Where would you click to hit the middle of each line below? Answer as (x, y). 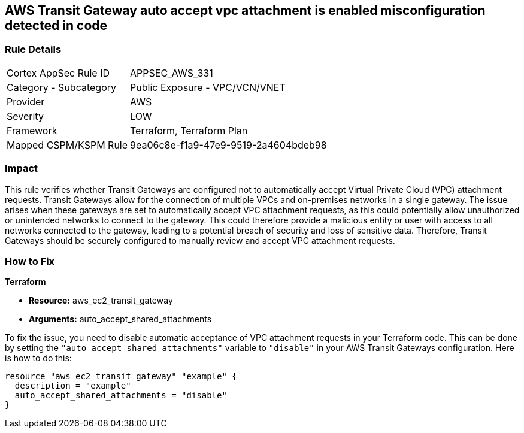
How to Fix (30, 261)
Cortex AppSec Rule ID (58, 73)
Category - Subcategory (61, 87)
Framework (32, 130)
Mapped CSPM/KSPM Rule (67, 145)
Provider (26, 102)
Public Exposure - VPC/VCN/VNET (208, 87)
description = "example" (73, 386)
